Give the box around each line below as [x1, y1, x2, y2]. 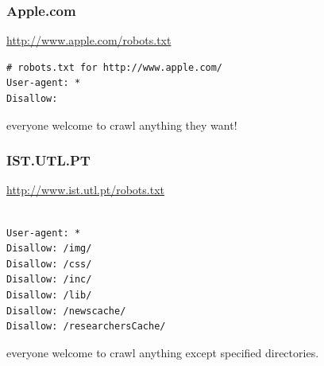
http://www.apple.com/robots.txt [6, 32, 172, 49]
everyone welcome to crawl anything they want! [6, 116, 237, 133]
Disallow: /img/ [6, 243, 92, 255]
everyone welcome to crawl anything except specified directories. [6, 344, 319, 360]
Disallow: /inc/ [6, 274, 92, 286]
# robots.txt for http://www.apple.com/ [6, 61, 223, 73]
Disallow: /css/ [6, 258, 92, 270]
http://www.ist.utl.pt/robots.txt [6, 181, 164, 198]
